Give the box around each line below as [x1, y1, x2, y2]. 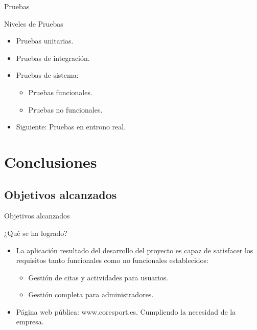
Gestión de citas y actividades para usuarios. [28, 272, 169, 282]
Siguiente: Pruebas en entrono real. [16, 121, 126, 132]
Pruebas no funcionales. [28, 104, 103, 115]
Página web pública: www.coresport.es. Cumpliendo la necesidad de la [16, 306, 236, 317]
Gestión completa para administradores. [28, 289, 154, 300]
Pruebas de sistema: [16, 70, 79, 80]
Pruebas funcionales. [28, 86, 92, 97]
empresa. [16, 316, 44, 327]
